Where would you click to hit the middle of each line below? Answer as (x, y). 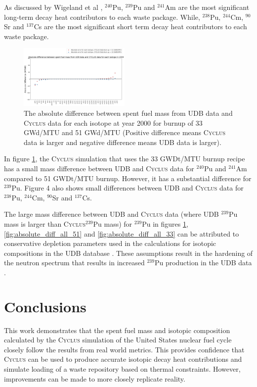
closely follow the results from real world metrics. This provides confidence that (124, 349)
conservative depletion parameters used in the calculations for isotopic (110, 243)
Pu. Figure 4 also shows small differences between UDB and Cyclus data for (128, 188)
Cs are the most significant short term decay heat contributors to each (140, 26)
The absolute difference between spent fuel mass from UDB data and (128, 113)
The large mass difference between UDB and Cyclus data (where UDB (111, 214)
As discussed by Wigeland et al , (53, 7)
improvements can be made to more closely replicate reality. (95, 378)
